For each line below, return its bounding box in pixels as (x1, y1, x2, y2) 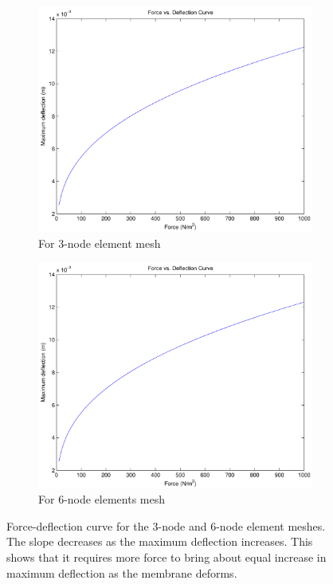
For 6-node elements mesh (38, 491, 166, 508)
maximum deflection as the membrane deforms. (6, 564, 237, 581)
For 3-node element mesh (38, 234, 161, 251)
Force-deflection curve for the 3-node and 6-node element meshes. (6, 517, 326, 534)
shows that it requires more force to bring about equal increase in (6, 548, 327, 565)
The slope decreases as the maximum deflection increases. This (6, 533, 313, 550)
